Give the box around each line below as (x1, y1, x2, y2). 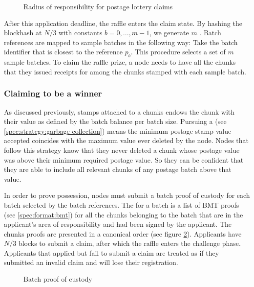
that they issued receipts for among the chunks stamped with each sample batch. (4, 66, 246, 76)
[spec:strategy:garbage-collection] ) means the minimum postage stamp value (4, 125, 232, 136)
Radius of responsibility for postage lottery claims (23, 1, 173, 11)
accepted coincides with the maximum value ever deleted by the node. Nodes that (4, 135, 249, 145)
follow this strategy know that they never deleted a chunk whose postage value (4, 144, 240, 155)
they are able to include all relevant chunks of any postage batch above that (4, 164, 232, 174)
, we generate (149, 27, 189, 38)
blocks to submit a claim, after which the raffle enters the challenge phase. (18, 238, 241, 248)
